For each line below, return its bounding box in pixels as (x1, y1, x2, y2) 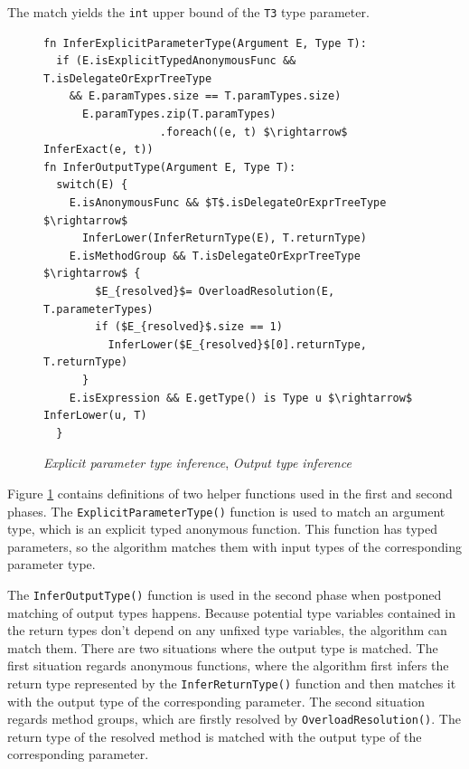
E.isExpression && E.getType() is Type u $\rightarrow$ (69, 391, 413, 404)
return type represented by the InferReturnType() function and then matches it (7, 673, 456, 692)
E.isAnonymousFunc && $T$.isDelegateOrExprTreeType (69, 196, 387, 209)
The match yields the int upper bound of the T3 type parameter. (7, 3, 370, 21)
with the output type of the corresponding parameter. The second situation (7, 691, 426, 710)
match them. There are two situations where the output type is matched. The (7, 638, 438, 657)
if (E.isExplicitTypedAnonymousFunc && (56, 54, 296, 68)
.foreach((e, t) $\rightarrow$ (159, 125, 348, 138)
